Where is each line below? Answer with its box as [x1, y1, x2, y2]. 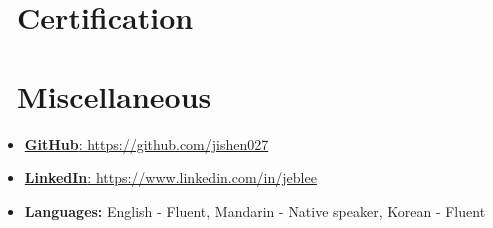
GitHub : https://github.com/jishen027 [24, 133, 269, 154]
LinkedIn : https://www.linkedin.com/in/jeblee [24, 167, 317, 188]
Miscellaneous [17, 75, 212, 116]
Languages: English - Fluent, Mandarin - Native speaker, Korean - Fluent [24, 200, 486, 221]
